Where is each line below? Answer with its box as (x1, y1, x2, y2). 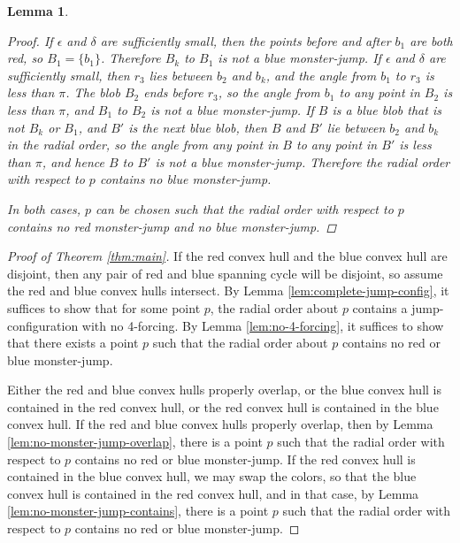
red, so (7, 49, 43, 67)
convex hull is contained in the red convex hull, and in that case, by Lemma (7, 484, 419, 502)
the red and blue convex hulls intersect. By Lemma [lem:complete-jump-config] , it (7, 281, 449, 300)
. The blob (65, 83, 120, 102)
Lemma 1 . (7, 2, 69, 19)
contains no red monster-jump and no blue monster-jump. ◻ (7, 217, 337, 235)
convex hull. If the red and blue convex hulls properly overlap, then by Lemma (7, 415, 433, 433)
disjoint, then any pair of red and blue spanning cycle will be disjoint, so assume (7, 264, 443, 282)
